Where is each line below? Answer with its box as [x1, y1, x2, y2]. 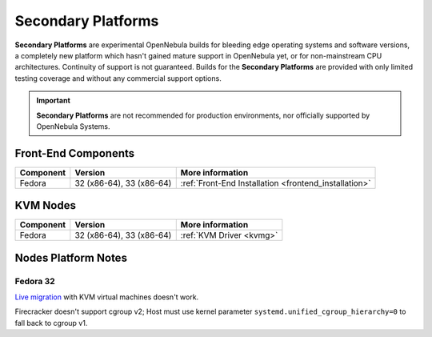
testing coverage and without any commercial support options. [14, 73, 222, 83]
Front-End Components [14, 146, 135, 160]
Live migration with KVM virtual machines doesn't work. [14, 292, 199, 302]
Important [36, 96, 71, 106]
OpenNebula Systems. [36, 121, 110, 131]
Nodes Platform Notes [14, 251, 128, 264]
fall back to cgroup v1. [14, 318, 88, 327]
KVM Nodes [14, 199, 76, 212]
